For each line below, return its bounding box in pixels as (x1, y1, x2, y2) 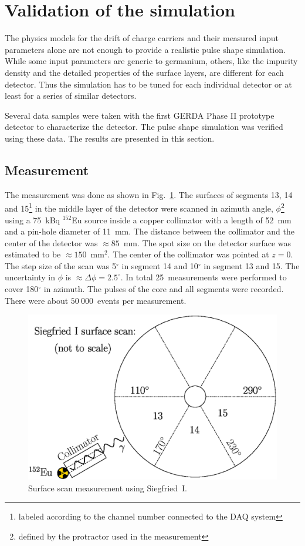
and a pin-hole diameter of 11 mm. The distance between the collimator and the (5, 225, 295, 237)
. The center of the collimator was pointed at (107, 248, 269, 260)
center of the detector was (5, 236, 98, 249)
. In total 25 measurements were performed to (120, 271, 287, 283)
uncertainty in (5, 271, 56, 283)
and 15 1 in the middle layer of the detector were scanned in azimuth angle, (5, 200, 273, 214)
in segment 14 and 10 (121, 259, 198, 272)
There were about (5, 294, 69, 306)
